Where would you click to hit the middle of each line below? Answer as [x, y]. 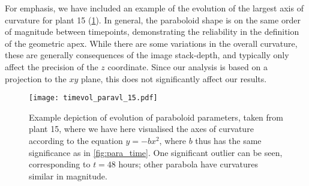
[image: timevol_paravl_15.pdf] [93, 98]
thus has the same [228, 140]
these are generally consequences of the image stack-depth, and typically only [147, 55]
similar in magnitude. [68, 175]
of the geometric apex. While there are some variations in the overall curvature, [151, 43]
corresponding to [60, 164]
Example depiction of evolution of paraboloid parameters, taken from [156, 117]
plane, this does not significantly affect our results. [174, 78]
